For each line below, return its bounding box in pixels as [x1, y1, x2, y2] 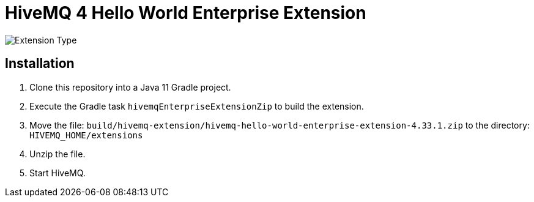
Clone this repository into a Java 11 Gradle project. [29, 81, 231, 92]
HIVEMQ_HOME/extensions [29, 130, 143, 140]
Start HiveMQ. [29, 167, 86, 178]
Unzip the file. [29, 148, 86, 159]
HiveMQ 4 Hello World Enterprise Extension [5, 2, 366, 23]
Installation [5, 56, 75, 72]
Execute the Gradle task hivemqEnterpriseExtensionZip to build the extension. [29, 100, 364, 111]
